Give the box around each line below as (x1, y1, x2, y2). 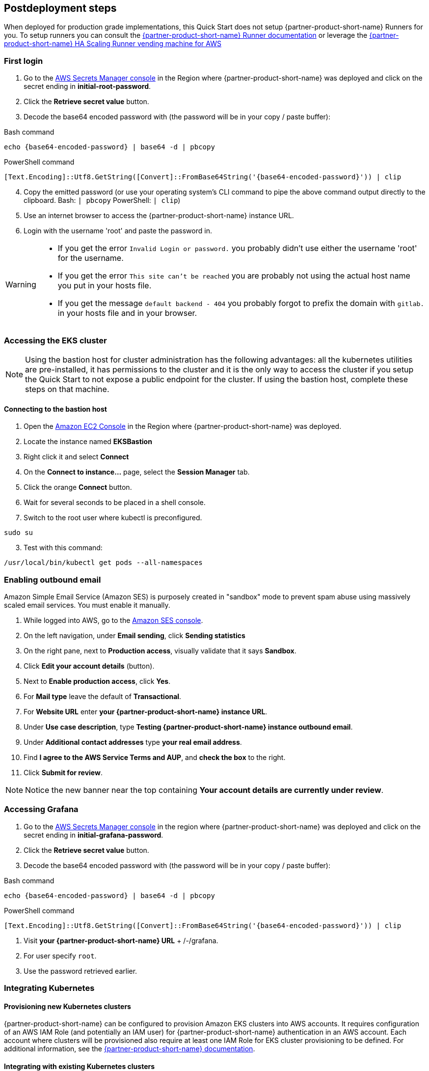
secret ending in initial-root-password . (24, 82, 151, 91)
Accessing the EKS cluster (4, 335, 107, 345)
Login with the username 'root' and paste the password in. (24, 226, 212, 235)
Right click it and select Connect (24, 452, 129, 461)
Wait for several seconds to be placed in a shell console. (24, 498, 206, 507)
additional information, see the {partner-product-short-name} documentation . (4, 1044, 255, 1053)
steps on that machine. (25, 384, 109, 394)
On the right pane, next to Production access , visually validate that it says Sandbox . (24, 646, 296, 655)
